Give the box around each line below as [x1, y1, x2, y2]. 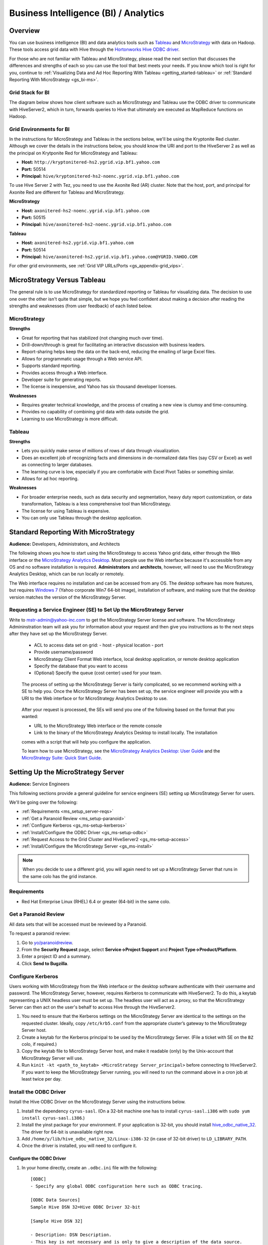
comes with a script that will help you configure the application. [21, 739, 151, 745]
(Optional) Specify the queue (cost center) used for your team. [34, 670, 162, 676]
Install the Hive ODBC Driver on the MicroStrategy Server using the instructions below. [9, 1099, 186, 1105]
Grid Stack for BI [9, 89, 50, 96]
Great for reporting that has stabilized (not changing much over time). [21, 335, 164, 341]
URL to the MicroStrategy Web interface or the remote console [34, 723, 162, 729]
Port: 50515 [21, 214, 46, 220]
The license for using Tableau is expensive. [21, 508, 110, 514]
